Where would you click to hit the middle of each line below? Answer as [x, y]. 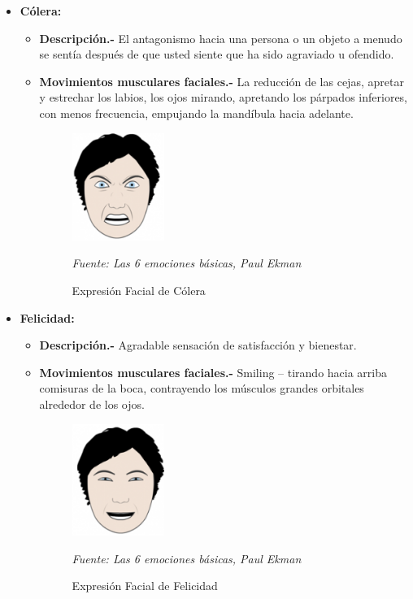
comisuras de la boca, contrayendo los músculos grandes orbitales [202, 388]
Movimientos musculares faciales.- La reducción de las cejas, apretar [222, 81]
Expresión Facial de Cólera [139, 291]
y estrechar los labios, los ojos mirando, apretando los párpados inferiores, [224, 97]
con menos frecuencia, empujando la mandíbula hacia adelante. [196, 113]
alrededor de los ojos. [92, 404]
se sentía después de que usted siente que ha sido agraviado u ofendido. [217, 54]
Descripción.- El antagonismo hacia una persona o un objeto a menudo [221, 38]
